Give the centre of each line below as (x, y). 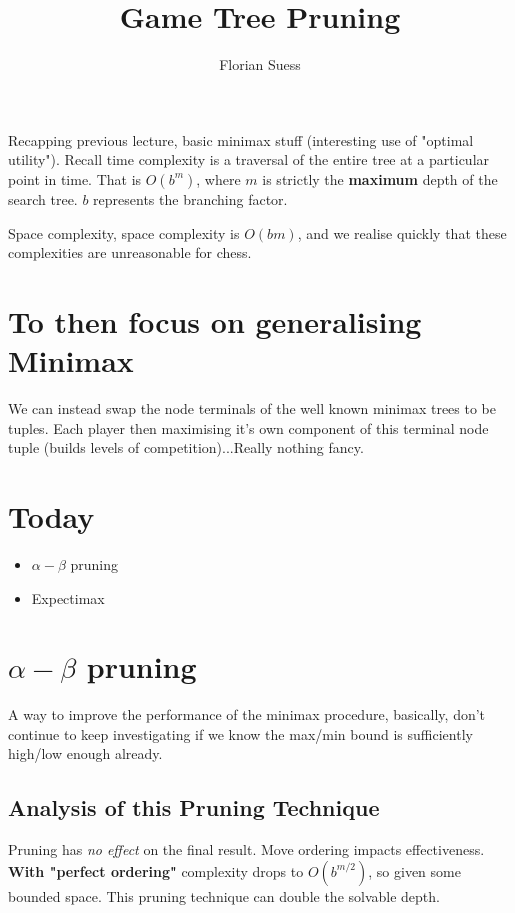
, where (218, 178)
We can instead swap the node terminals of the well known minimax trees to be (252, 408)
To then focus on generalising (215, 320)
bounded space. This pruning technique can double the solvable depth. (224, 895)
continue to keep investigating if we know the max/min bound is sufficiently (240, 733)
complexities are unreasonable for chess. (130, 252)
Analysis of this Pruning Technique (194, 807)
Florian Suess (260, 64)
